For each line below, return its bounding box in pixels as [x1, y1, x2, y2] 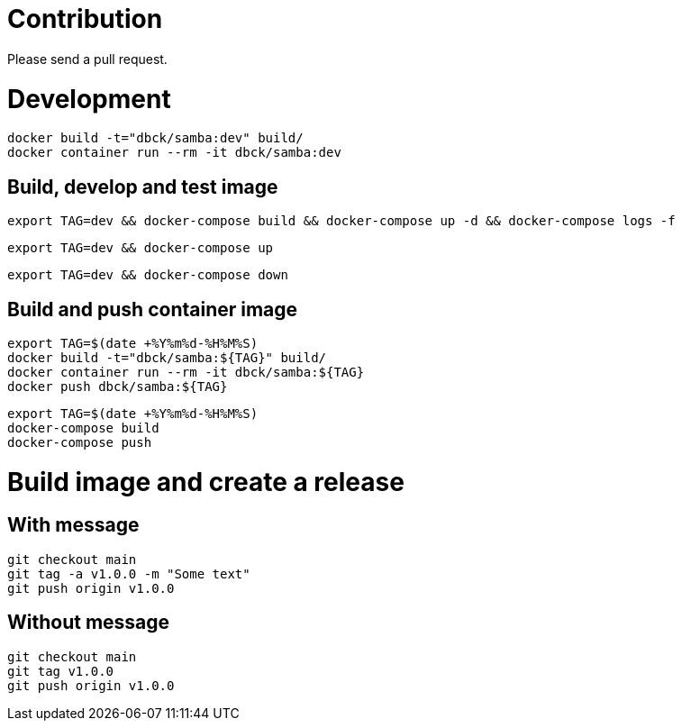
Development [7, 83, 171, 114]
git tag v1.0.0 [7, 663, 114, 678]
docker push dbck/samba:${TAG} [7, 378, 228, 394]
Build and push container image [7, 297, 298, 321]
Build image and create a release [7, 466, 405, 497]
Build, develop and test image [7, 175, 278, 198]
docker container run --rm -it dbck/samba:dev [7, 145, 341, 160]
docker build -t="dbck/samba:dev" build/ [7, 131, 304, 146]
